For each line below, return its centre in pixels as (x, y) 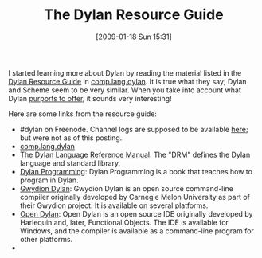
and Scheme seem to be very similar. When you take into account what (125, 90)
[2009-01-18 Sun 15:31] (134, 37)
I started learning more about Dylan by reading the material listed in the (125, 72)
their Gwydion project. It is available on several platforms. (114, 205)
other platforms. (46, 239)
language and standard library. (70, 163)
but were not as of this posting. (71, 138)
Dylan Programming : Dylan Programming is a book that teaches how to (136, 171)
